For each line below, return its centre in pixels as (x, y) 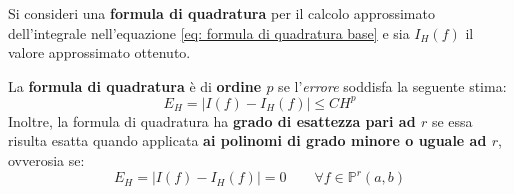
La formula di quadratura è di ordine (135, 85)
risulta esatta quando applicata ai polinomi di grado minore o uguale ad (247, 140)
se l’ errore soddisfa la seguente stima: (392, 85)
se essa (452, 120)
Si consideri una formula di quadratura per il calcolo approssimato (221, 13)
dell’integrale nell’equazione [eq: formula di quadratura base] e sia (209, 32)
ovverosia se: (46, 160)
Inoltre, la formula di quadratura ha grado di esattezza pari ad (212, 120)
